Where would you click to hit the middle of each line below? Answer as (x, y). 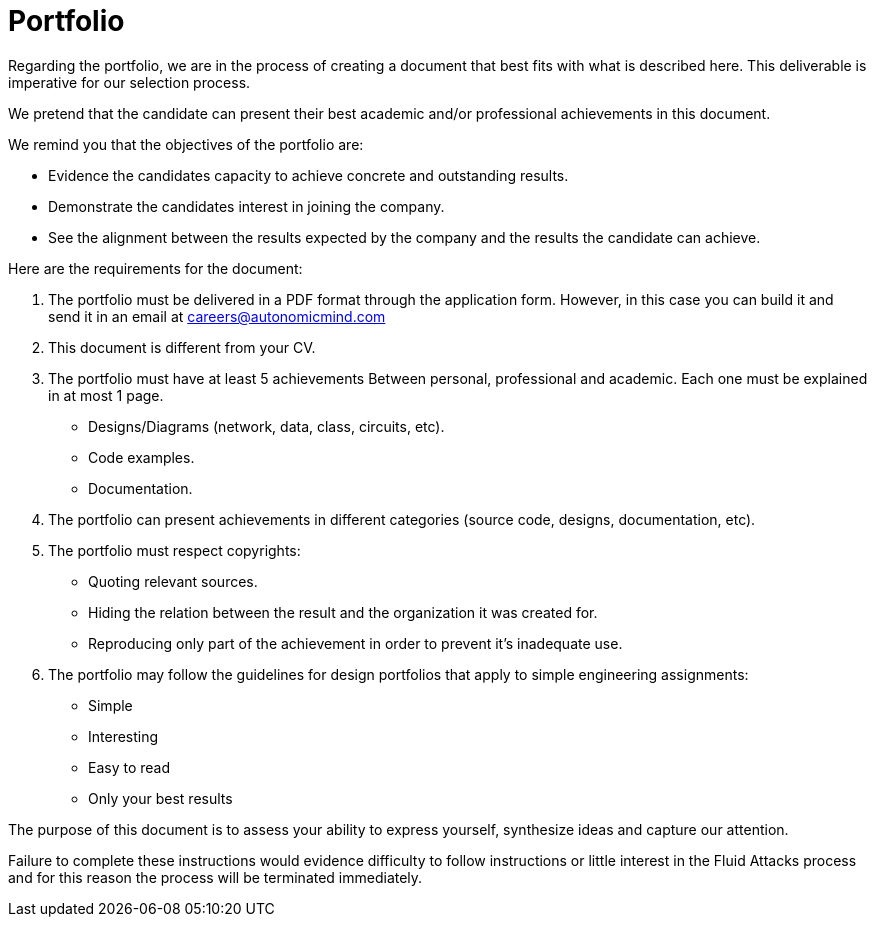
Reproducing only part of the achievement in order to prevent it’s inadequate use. (355, 643)
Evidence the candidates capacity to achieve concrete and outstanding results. (308, 175)
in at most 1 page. (106, 395)
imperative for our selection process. (129, 82)
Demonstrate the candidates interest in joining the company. (246, 206)
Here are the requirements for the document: (155, 268)
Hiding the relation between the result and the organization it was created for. (343, 612)
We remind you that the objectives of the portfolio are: (186, 144)
